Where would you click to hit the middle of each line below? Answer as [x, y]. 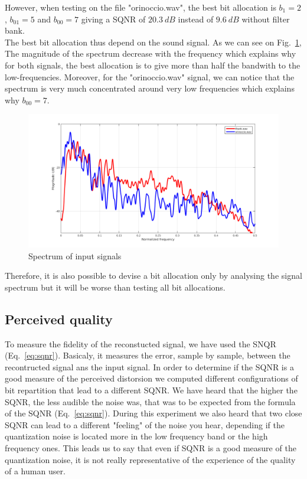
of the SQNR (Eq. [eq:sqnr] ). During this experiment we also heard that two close [153, 413]
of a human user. [35, 471]
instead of [196, 19]
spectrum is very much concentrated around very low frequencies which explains [150, 88]
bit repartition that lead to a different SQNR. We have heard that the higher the [151, 390]
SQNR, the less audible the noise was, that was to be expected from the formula [150, 401]
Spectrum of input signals [75, 255]
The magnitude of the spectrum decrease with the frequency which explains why [151, 53]
